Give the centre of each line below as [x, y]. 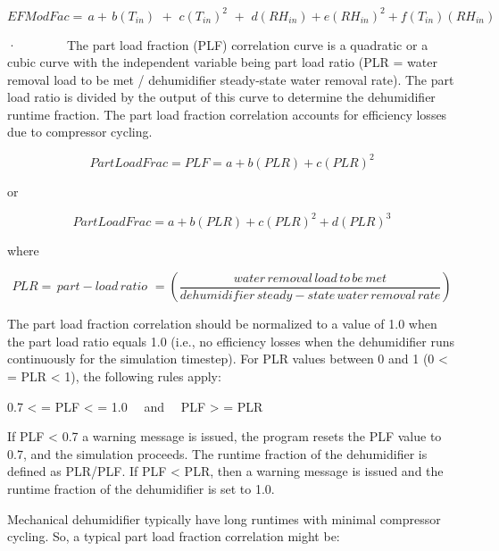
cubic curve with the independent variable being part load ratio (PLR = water [222, 62]
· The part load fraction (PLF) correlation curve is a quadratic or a [218, 44]
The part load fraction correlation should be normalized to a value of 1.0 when [222, 324]
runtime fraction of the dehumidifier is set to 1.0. [141, 488]
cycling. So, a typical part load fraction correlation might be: [174, 536]
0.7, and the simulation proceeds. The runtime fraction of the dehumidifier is [217, 453]
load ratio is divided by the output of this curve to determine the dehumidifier [221, 97]
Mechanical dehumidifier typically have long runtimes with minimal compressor [224, 518]
